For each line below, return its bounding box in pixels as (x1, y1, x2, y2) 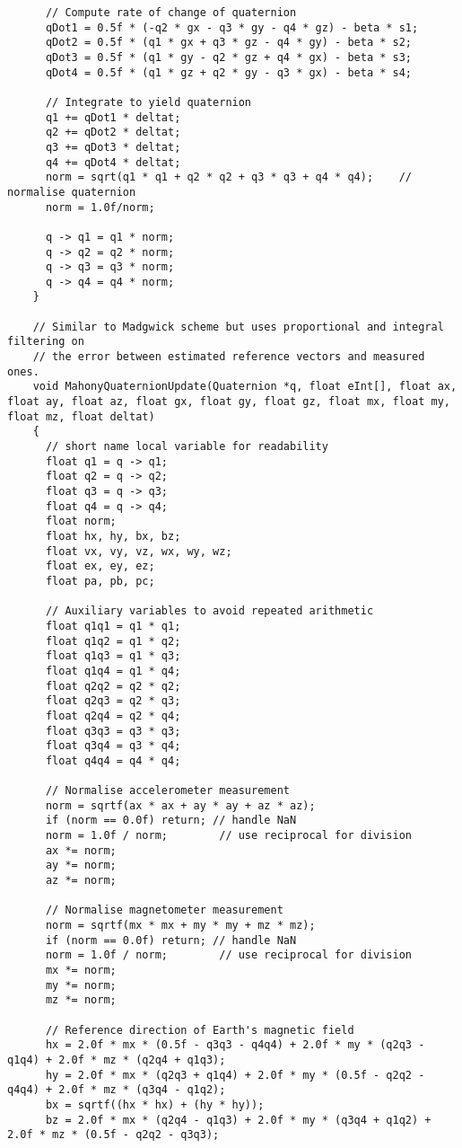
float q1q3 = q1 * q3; (45, 649, 181, 663)
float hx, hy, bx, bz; (45, 529, 181, 543)
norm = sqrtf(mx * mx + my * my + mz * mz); (45, 919, 316, 932)
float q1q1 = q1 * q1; (45, 619, 181, 632)
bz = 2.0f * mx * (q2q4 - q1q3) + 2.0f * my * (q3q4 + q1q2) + (45, 1113, 431, 1126)
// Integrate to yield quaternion (45, 95, 252, 109)
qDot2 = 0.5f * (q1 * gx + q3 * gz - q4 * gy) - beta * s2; (45, 36, 413, 49)
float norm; (45, 515, 117, 528)
